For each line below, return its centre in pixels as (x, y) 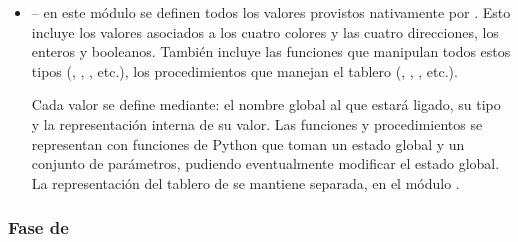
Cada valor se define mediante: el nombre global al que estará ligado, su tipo (266, 104)
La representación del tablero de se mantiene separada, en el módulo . (245, 182)
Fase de (38, 227)
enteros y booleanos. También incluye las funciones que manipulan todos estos (271, 51)
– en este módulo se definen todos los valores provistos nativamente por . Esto (271, 12)
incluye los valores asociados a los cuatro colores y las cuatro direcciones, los (265, 31)
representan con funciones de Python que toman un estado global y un (248, 143)
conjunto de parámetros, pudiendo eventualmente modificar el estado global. (265, 163)
